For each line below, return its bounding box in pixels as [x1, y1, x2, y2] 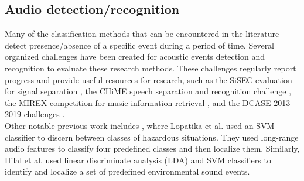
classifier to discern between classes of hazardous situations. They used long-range [5, 131, 299, 143]
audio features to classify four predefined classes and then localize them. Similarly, [5, 142, 300, 155]
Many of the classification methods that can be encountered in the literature [5, 28, 279, 40]
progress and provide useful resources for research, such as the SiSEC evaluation [5, 73, 292, 86]
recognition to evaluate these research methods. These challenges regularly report [5, 62, 296, 74]
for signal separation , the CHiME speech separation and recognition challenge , [5, 85, 292, 97]
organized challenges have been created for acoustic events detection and [5, 50, 265, 63]
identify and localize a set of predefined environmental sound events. [5, 165, 250, 177]
